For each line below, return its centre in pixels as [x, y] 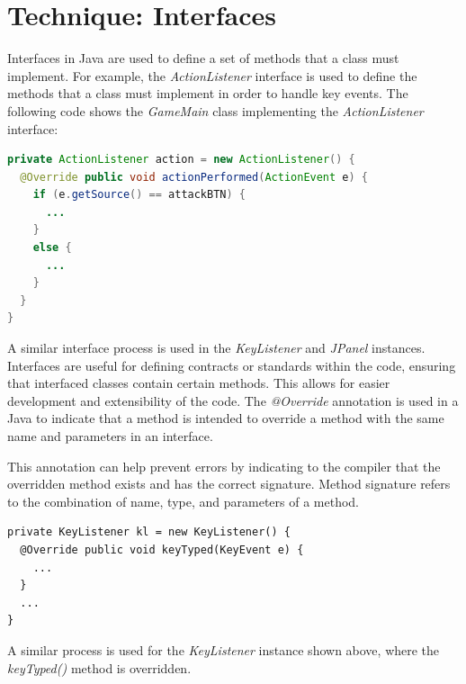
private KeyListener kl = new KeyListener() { [149, 532]
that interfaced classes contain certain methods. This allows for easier [199, 383]
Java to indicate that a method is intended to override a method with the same [226, 418]
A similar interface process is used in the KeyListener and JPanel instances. [216, 348]
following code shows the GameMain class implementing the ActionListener [215, 110]
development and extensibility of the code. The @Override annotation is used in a [233, 400]
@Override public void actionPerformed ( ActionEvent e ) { [194, 177]
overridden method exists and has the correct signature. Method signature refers [229, 484]
